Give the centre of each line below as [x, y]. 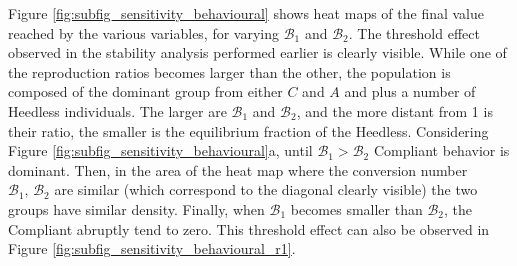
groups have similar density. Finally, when [136, 208]
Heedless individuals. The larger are [117, 110]
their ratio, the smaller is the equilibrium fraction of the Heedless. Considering [248, 130]
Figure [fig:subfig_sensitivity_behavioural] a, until [160, 150]
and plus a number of [410, 91]
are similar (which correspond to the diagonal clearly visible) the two [266, 189]
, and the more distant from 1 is [394, 110]
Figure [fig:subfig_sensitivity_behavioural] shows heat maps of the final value [246, 13]
